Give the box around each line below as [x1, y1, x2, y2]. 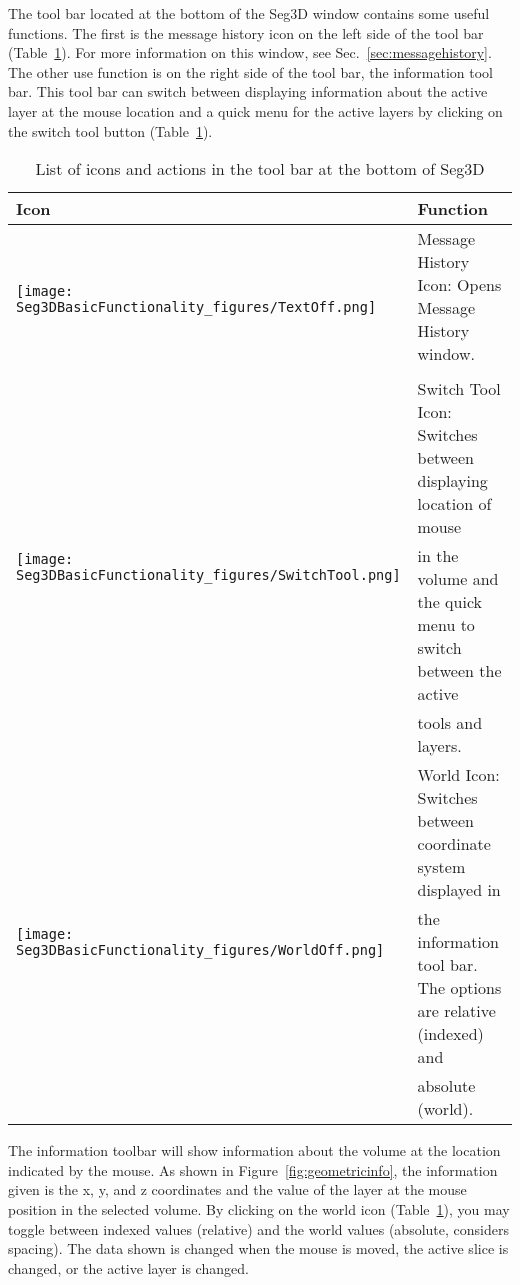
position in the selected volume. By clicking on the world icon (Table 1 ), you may [8, 1198, 510, 1219]
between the [417, 659, 502, 683]
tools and [417, 711, 483, 735]
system [417, 855, 466, 879]
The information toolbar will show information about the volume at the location [8, 1140, 501, 1161]
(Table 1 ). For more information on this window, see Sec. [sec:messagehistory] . [8, 42, 492, 63]
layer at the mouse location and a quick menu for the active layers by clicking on [8, 100, 503, 121]
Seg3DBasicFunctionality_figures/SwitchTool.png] [16, 567, 401, 584]
